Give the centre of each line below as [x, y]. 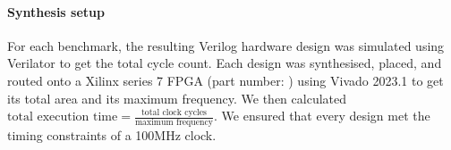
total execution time [63, 117]
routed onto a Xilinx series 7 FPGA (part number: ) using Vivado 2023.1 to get [225, 80]
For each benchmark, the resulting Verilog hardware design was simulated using [226, 45]
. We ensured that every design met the [322, 116]
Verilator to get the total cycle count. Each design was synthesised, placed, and [225, 63]
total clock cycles [174, 112]
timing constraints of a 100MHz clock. [112, 135]
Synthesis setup [56, 11]
